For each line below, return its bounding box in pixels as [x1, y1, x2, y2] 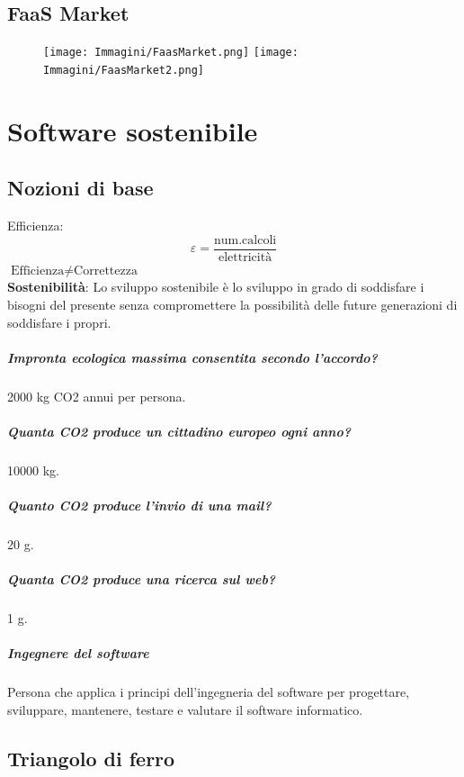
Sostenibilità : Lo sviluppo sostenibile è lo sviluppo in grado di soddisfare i [7, 277, 424, 296]
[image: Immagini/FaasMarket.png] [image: [43, 46, 299, 59]
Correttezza [74, 264, 138, 277]
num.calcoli [213, 233, 277, 247]
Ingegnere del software [7, 644, 149, 663]
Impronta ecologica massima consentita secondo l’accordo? [7, 348, 378, 366]
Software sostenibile [7, 112, 258, 149]
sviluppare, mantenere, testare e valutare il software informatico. [7, 700, 363, 718]
